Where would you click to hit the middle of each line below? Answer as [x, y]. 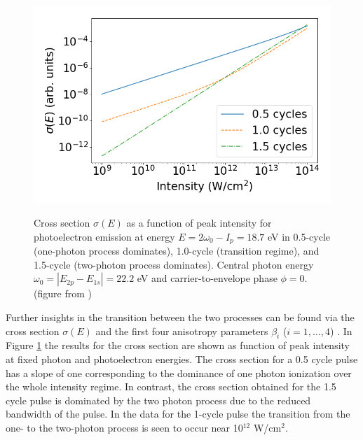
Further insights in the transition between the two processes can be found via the [180, 317]
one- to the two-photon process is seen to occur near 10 [124, 428]
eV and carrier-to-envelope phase [207, 278]
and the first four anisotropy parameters [182, 331]
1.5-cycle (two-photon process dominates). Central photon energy [174, 264]
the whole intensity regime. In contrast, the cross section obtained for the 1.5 [171, 386]
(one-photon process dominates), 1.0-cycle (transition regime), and [177, 251]
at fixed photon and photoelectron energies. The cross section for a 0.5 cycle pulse [182, 359]
